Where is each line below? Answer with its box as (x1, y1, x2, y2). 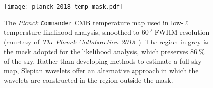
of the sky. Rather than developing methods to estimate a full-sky (4, 56, 202, 66)
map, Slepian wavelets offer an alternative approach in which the (4, 65, 199, 75)
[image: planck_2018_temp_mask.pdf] (4, 3, 124, 10)
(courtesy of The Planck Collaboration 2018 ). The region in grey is (4, 36, 208, 46)
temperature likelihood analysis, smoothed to (4, 27, 140, 37)
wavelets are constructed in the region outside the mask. (4, 75, 173, 85)
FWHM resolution (154, 27, 210, 37)
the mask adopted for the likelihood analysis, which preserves (4, 46, 188, 56)
